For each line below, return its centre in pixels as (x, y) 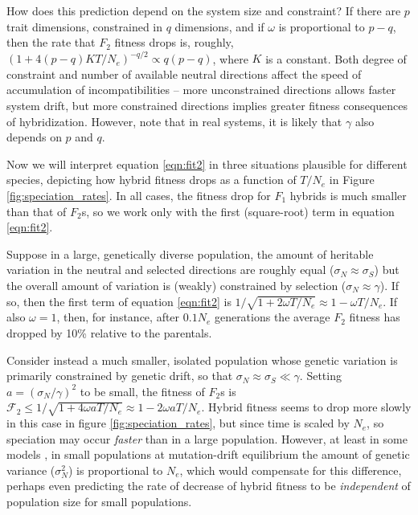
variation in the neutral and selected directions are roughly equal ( (170, 270)
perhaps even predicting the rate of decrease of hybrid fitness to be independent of (209, 486)
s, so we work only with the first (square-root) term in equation (238, 211)
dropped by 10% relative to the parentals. (109, 332)
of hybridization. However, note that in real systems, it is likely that (174, 121)
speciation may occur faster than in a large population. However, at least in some (207, 438)
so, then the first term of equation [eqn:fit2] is (119, 301)
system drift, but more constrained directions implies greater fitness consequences (207, 106)
